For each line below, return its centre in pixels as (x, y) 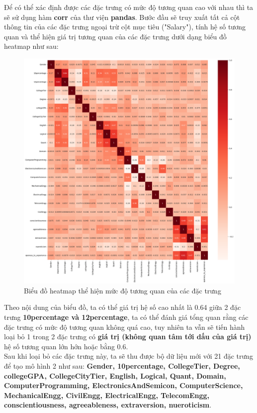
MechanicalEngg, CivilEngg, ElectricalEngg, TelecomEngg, (107, 395)
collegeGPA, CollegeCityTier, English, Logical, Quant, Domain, (115, 375)
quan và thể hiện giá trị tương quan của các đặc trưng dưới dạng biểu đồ (115, 36)
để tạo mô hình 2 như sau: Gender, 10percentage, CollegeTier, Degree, (122, 365)
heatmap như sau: (31, 46)
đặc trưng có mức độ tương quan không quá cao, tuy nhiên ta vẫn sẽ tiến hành (125, 327)
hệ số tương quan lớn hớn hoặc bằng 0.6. (66, 346)
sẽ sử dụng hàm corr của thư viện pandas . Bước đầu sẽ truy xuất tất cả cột (122, 17)
